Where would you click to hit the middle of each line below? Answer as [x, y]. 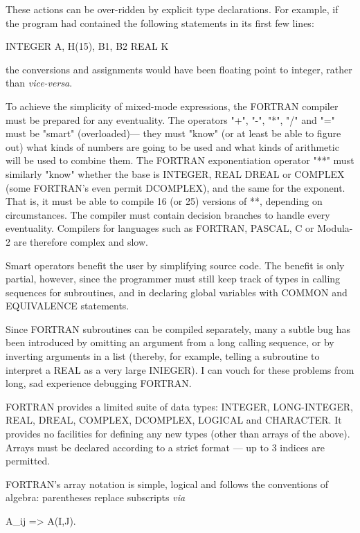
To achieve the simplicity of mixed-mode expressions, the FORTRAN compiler [172, 106]
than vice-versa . [39, 83]
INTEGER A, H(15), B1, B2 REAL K [87, 46]
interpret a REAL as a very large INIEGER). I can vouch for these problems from [180, 369]
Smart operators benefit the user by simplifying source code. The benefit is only [175, 265]
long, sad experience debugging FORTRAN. [99, 383]
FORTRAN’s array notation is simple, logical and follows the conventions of [167, 484]
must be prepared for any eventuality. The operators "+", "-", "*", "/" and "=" [170, 119]
